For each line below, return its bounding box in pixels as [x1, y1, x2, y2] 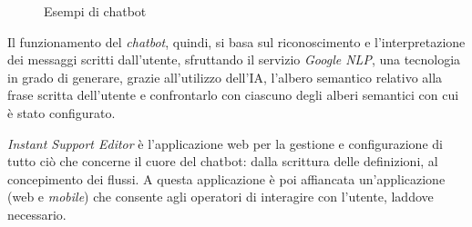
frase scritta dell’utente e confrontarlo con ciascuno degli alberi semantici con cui [7, 85, 459, 104]
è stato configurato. [7, 103, 116, 122]
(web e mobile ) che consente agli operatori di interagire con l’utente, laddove [7, 187, 434, 206]
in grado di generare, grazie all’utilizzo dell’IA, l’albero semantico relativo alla [7, 67, 443, 86]
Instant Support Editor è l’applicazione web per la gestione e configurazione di [7, 133, 443, 153]
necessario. [7, 204, 67, 223]
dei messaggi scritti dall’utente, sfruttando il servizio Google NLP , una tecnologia [7, 50, 461, 69]
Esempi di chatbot [44, 2, 147, 20]
